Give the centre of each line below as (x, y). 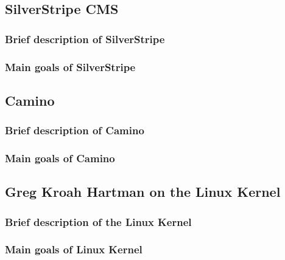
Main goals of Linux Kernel (74, 249)
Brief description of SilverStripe (85, 39)
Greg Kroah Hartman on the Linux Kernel (143, 192)
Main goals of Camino (60, 158)
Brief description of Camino (75, 130)
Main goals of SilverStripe (70, 67)
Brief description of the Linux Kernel (98, 221)
